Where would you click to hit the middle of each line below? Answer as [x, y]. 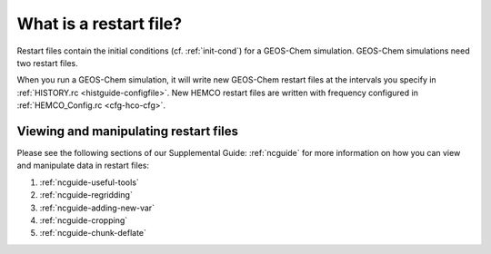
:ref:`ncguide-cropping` [84, 220]
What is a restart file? [99, 24]
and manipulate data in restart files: [83, 166]
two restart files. [47, 63]
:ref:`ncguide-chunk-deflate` [93, 233]
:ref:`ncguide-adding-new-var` [97, 208]
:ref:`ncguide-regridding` [86, 195]
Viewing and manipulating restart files [128, 131]
